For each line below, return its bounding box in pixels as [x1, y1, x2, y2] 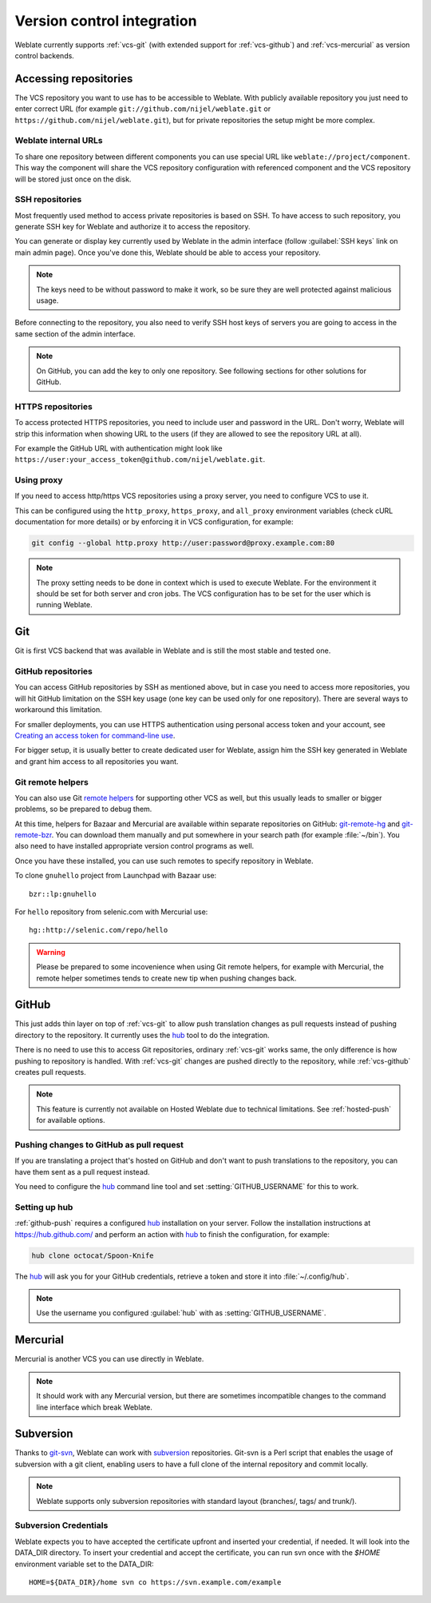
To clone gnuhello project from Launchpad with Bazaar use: [14, 871, 217, 881]
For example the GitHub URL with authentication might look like [14, 444, 223, 453]
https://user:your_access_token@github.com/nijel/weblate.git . [14, 455, 266, 464]
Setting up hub [14, 1201, 73, 1212]
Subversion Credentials [14, 1520, 109, 1531]
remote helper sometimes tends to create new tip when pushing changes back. [36, 973, 297, 983]
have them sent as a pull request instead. [14, 1167, 151, 1176]
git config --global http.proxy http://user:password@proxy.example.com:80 [31, 539, 335, 547]
